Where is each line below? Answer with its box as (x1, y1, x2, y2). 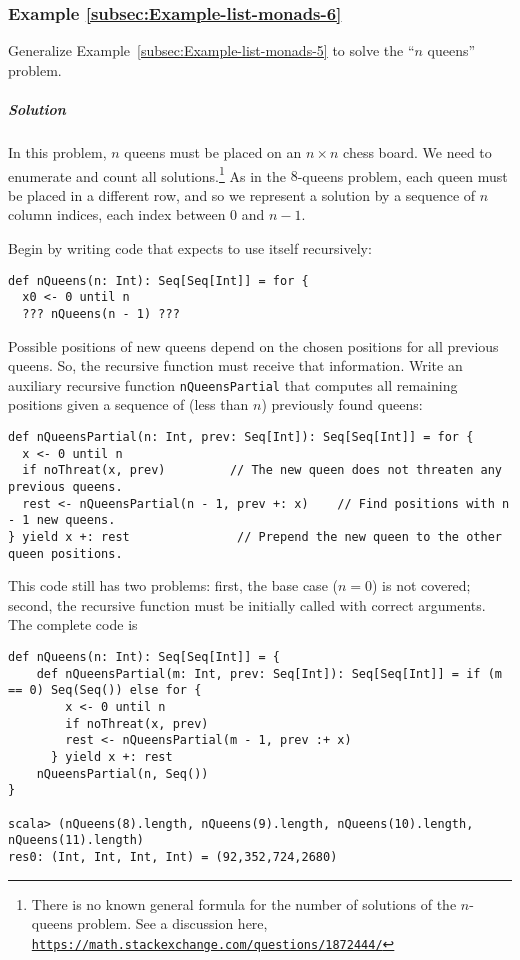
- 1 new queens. (8, 513, 116, 528)
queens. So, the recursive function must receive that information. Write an (8, 355, 463, 376)
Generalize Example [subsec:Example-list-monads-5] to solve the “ (8, 40, 415, 61)
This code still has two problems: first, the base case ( (8, 575, 338, 596)
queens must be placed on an (124, 141, 302, 162)
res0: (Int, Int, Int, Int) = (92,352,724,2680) (8, 849, 338, 864)
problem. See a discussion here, (77, 913, 268, 934)
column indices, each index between (8, 204, 226, 225)
